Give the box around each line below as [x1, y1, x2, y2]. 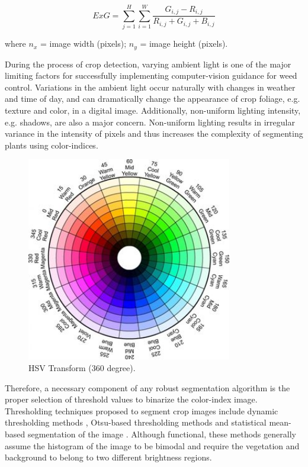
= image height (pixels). [140, 37, 228, 50]
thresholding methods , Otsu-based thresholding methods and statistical [5, 416, 267, 429]
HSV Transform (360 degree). [28, 362, 136, 374]
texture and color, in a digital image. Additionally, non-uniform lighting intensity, [5, 104, 301, 116]
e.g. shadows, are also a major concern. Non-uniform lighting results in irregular [5, 115, 295, 128]
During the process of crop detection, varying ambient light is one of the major [5, 57, 291, 70]
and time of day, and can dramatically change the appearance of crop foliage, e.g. [5, 92, 300, 105]
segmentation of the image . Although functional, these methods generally [27, 428, 296, 440]
